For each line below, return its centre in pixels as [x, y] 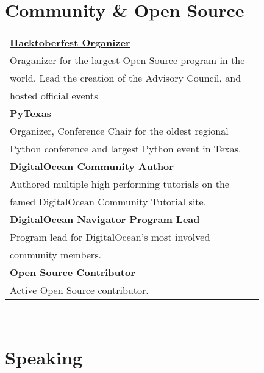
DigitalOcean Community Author [92, 166]
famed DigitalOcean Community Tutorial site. [108, 202]
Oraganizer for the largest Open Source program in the [127, 60]
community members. [55, 255]
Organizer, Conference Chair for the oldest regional [119, 131]
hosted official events [54, 96]
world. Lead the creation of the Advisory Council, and [126, 78]
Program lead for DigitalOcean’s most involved [110, 237]
